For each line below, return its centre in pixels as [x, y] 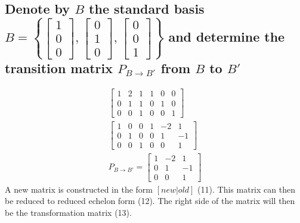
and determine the [227, 36]
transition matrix [59, 67]
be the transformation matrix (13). [68, 212]
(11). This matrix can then [246, 189]
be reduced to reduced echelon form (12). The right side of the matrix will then [150, 201]
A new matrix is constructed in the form [79, 189]
